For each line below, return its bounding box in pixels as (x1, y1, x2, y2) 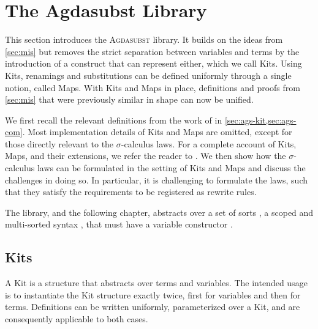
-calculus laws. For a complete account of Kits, (121, 137, 297, 150)
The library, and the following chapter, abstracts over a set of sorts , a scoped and (5, 205, 314, 218)
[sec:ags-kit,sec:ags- (224, 113, 297, 126)
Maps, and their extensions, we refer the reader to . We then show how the (5, 149, 286, 162)
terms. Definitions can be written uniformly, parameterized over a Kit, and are (5, 300, 300, 313)
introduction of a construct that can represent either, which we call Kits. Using (5, 57, 302, 70)
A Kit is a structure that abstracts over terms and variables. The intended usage (5, 276, 308, 289)
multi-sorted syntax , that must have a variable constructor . (5, 218, 233, 231)
